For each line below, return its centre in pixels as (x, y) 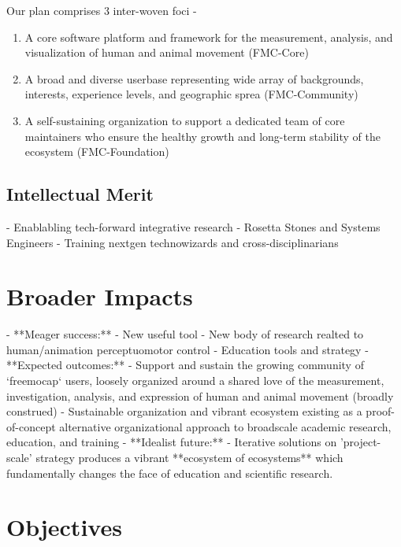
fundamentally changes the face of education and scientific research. (170, 473)
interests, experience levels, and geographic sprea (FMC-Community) (191, 94)
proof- (380, 411)
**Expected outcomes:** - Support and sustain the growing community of (185, 365)
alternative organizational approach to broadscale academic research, (225, 426)
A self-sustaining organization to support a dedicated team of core (185, 120)
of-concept (31, 426)
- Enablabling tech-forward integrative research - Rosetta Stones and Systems (193, 226)
